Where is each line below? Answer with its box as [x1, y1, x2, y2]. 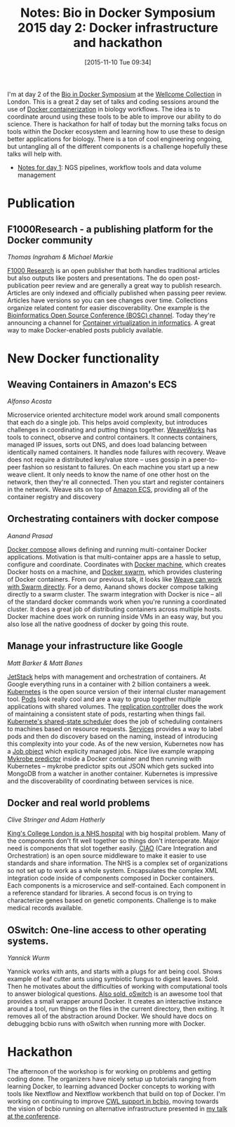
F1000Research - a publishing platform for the [7, 223, 214, 235]
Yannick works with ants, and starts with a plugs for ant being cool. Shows [7, 967, 222, 976]
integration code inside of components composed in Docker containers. [7, 874, 215, 882]
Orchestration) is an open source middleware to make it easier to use [7, 851, 207, 860]
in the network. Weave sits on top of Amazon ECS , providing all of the [7, 485, 208, 493]
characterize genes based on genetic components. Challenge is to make [7, 896, 217, 905]
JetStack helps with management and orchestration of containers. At [7, 672, 206, 681]
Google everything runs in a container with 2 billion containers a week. [7, 679, 211, 688]
